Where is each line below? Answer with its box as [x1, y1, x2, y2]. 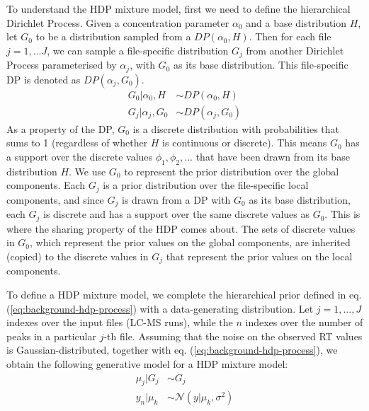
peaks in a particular [6, 328, 96, 343]
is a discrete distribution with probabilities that [132, 121, 339, 136]
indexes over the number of [245, 315, 363, 330]
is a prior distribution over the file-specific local [103, 178, 309, 192]
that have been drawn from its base [195, 149, 350, 163]
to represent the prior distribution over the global [124, 163, 339, 178]
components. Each [6, 178, 86, 192]
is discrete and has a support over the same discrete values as [43, 207, 310, 221]
